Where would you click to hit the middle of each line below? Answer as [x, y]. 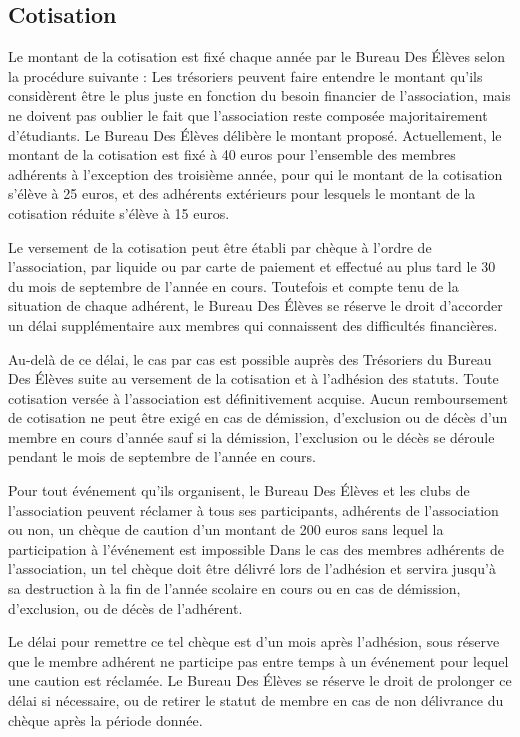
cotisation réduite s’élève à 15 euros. [119, 212]
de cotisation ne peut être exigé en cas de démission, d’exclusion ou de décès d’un [258, 417]
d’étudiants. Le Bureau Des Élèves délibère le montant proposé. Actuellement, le [255, 134]
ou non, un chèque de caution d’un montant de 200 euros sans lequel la [226, 529]
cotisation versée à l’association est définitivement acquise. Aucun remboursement [258, 397]
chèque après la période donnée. [105, 719]
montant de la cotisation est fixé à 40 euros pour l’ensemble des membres [232, 154]
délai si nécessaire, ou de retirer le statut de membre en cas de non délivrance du [256, 700]
